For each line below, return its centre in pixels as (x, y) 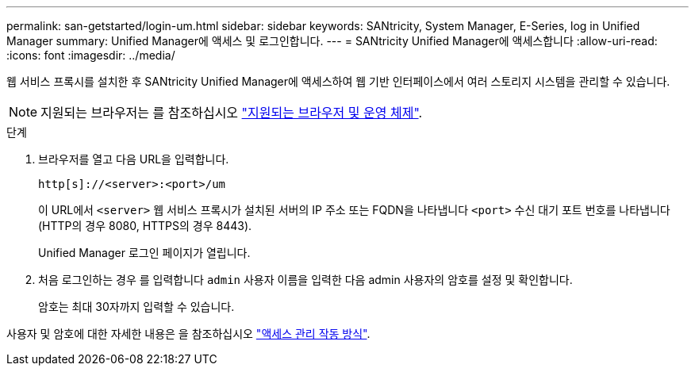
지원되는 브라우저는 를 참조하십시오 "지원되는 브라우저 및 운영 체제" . (232, 113)
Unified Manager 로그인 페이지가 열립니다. (144, 253)
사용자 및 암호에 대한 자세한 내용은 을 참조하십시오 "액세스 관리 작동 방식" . (188, 334)
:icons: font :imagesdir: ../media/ (91, 55)
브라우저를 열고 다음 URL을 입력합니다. (134, 159)
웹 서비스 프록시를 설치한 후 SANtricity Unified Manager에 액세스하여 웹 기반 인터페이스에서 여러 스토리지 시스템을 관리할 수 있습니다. (338, 81)
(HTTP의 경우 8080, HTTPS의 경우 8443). (145, 226)
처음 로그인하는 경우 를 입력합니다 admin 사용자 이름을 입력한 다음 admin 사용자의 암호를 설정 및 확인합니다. (305, 280)
